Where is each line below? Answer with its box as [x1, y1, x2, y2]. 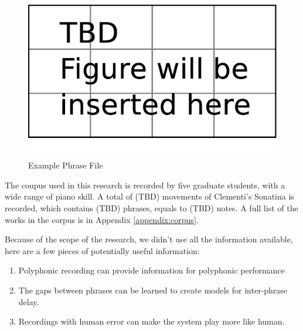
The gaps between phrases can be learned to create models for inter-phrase [18, 283, 288, 296]
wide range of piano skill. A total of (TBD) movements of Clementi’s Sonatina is [5, 190, 294, 202]
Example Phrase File [28, 159, 103, 171]
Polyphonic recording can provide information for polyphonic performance [18, 264, 285, 276]
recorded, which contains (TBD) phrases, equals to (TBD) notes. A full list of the [5, 201, 298, 214]
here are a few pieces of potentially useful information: [5, 244, 200, 256]
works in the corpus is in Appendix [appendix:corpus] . [5, 213, 199, 225]
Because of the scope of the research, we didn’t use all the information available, [5, 233, 293, 245]
